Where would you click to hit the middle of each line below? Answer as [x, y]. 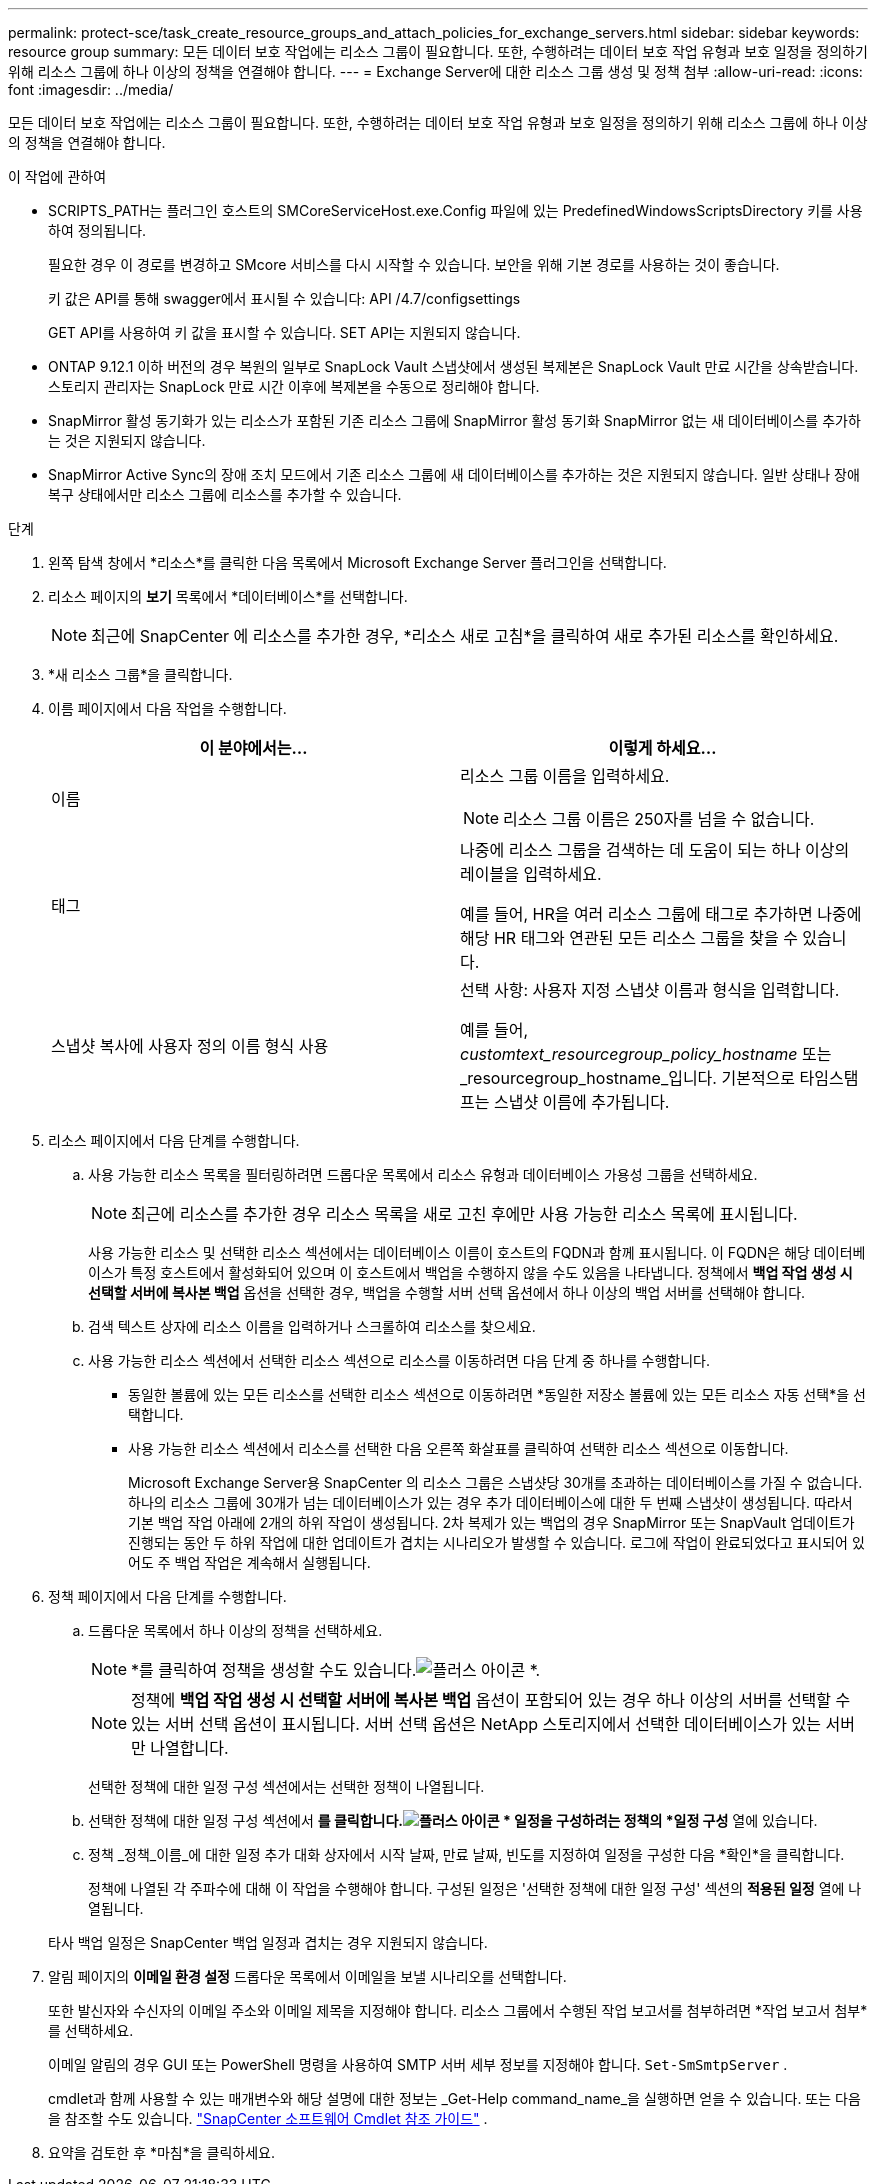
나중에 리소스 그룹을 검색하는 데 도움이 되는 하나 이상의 [655, 850]
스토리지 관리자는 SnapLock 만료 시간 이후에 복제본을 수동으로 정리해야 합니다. [294, 386]
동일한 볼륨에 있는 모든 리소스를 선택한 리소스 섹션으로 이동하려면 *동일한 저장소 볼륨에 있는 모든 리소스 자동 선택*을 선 [497, 1394]
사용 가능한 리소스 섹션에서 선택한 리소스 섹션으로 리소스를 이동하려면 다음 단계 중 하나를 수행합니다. [399, 1360]
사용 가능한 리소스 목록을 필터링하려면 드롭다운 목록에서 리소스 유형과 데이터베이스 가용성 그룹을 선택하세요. [423, 1174]
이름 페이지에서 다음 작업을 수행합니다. [167, 708]
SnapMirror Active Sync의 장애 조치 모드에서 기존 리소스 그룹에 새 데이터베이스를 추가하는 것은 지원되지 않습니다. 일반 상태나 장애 [454, 474]
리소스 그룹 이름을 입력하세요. [565, 776]
